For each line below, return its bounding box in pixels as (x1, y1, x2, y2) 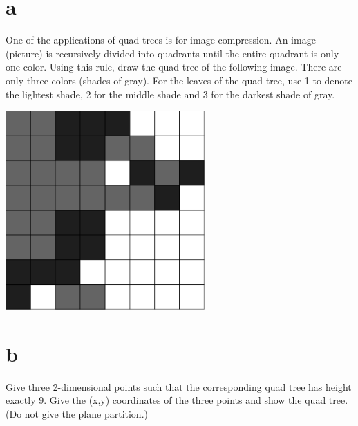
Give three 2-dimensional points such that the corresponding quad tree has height (6, 379, 352, 393)
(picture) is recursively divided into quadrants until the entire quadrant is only (6, 46, 339, 60)
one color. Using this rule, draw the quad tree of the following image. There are (6, 59, 342, 74)
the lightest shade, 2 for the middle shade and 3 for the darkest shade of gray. (6, 86, 335, 101)
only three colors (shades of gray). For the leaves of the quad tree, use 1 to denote (6, 73, 353, 87)
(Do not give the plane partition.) (6, 407, 148, 420)
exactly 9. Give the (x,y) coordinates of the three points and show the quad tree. (6, 393, 348, 407)
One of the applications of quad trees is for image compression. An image (6, 33, 316, 47)
